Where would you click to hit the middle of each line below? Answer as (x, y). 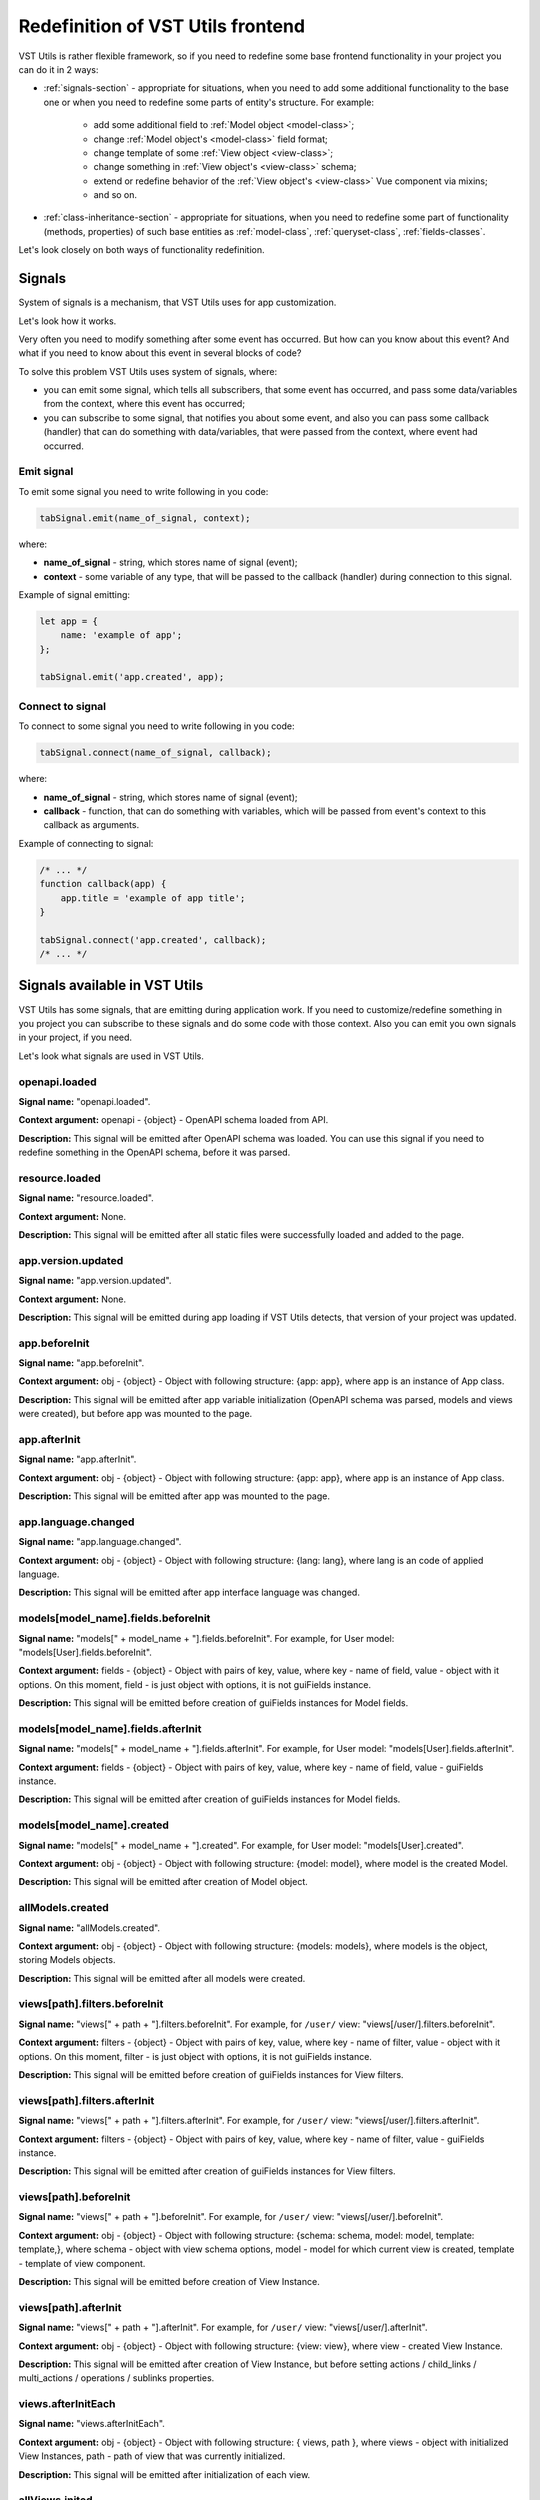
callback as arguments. (91, 825)
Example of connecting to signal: (86, 843)
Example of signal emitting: (74, 594)
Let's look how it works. (67, 321)
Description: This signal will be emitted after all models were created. (162, 1978)
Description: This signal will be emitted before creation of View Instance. (169, 2282)
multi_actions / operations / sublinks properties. (116, 2378)
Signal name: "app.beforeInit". (81, 1363)
